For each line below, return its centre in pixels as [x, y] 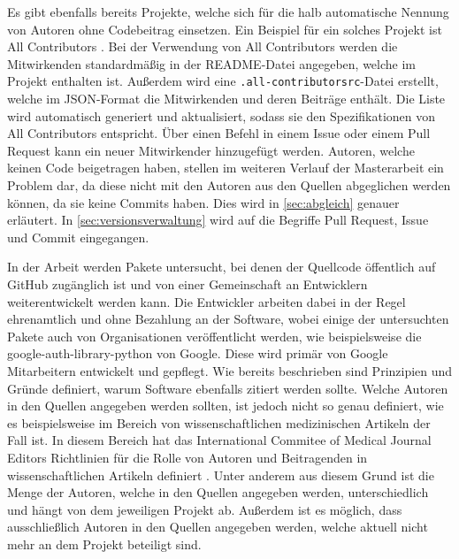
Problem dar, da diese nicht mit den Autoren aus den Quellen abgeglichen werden [229, 185]
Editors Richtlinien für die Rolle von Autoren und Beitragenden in [187, 457]
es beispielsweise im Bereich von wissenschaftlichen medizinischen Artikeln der [219, 422]
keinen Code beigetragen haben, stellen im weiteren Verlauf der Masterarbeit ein [226, 168]
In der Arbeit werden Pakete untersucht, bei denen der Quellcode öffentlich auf [222, 267]
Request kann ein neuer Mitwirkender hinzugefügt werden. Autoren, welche [211, 150]
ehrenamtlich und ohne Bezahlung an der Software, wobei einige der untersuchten [228, 319]
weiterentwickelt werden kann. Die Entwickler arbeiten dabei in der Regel [207, 301]
